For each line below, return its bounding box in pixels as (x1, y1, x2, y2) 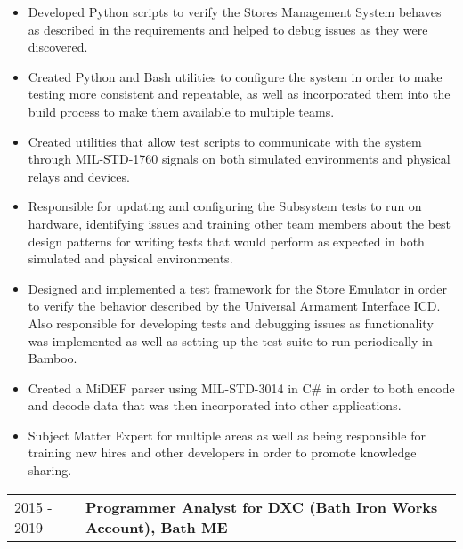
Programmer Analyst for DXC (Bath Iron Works (85, 496, 438, 517)
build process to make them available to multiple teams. (28, 101, 335, 120)
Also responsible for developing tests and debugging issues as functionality (28, 313, 434, 332)
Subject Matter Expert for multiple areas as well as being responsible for (28, 425, 426, 444)
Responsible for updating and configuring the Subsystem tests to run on (28, 197, 422, 215)
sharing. (28, 461, 72, 480)
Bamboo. (28, 349, 77, 367)
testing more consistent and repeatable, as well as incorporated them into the (28, 85, 451, 103)
